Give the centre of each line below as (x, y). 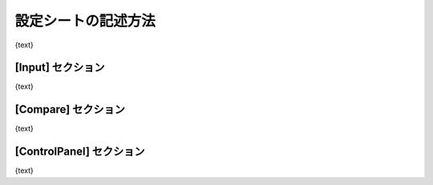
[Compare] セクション (70, 109)
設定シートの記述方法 (85, 21)
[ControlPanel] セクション (80, 152)
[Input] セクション (60, 68)
